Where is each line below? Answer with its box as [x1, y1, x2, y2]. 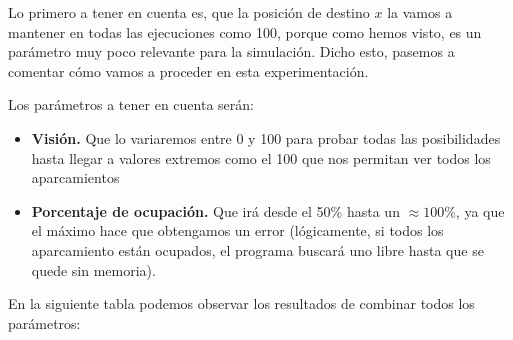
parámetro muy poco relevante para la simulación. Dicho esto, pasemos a [8, 41, 455, 62]
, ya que [455, 200, 505, 221]
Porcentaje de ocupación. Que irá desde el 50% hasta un [31, 200, 400, 221]
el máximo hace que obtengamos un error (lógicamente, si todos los [31, 220, 444, 241]
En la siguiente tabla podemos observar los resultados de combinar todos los [8, 293, 475, 314]
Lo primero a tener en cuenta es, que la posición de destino [8, 2, 370, 22]
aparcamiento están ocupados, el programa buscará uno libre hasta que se [31, 239, 484, 260]
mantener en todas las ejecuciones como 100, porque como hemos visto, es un [8, 21, 482, 42]
